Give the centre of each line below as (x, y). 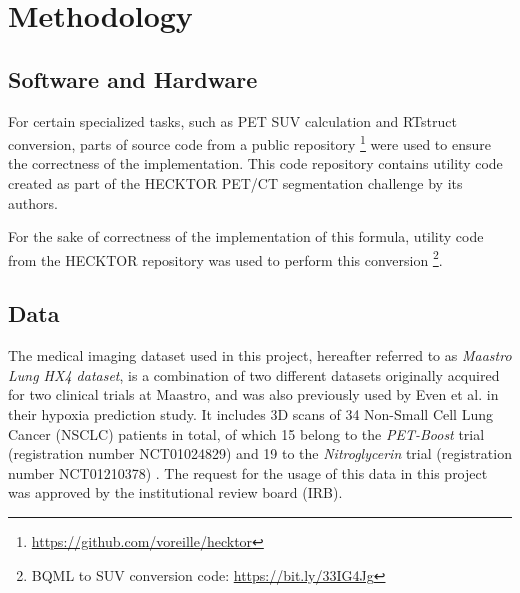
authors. (33, 202)
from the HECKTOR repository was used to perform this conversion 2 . (225, 258)
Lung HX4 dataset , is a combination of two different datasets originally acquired (254, 374)
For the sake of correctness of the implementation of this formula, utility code (246, 236)
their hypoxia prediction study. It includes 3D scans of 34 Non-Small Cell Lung (250, 414)
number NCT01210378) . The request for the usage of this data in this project (248, 472)
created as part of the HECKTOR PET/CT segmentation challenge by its (235, 183)
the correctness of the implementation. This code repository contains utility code (255, 163)
